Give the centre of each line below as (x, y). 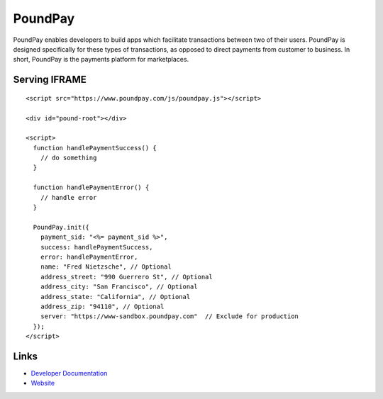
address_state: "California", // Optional (115, 297)
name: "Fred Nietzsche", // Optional (106, 267)
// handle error (68, 197)
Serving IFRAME (50, 80)
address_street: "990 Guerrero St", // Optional (126, 277)
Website (43, 383)
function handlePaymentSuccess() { (95, 148)
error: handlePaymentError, (89, 257)
